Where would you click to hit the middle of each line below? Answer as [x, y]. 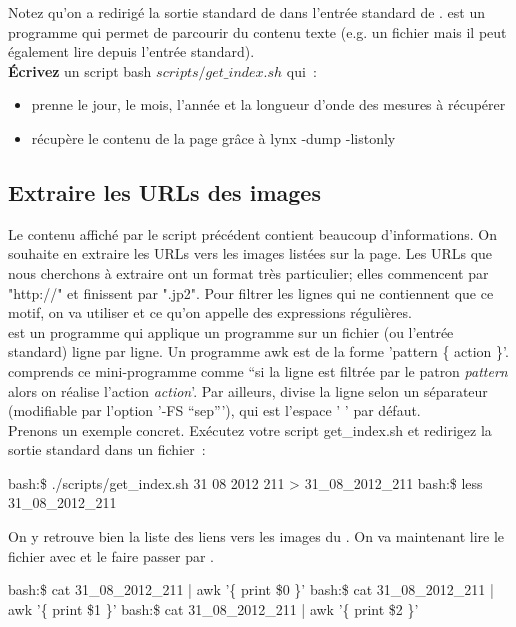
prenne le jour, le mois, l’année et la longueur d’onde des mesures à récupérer [268, 104]
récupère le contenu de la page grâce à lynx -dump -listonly [213, 137]
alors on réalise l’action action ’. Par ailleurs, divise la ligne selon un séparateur [248, 390]
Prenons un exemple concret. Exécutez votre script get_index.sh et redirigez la [250, 429]
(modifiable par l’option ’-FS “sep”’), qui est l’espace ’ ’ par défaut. [214, 410]
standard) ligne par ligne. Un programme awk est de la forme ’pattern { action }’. [258, 351]
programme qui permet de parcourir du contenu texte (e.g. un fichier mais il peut [257, 31]
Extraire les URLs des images [164, 191]
